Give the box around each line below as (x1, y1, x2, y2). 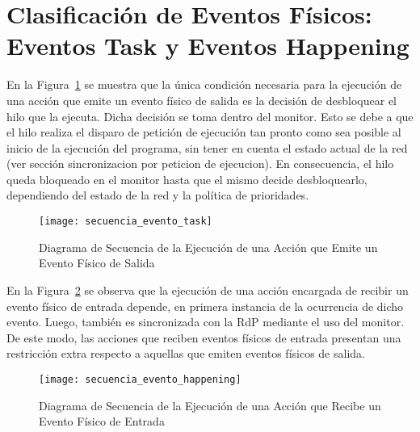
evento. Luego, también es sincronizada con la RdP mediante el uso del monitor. (6, 313, 405, 330)
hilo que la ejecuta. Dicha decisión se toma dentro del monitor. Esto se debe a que (6, 107, 414, 124)
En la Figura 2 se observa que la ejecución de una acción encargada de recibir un (6, 281, 409, 298)
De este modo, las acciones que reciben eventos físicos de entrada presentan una (6, 329, 401, 346)
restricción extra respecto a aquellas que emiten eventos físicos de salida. (6, 345, 365, 362)
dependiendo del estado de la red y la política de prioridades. (6, 187, 309, 203)
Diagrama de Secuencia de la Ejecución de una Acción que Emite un (39, 238, 378, 255)
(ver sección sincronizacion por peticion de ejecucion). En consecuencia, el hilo (6, 155, 394, 172)
